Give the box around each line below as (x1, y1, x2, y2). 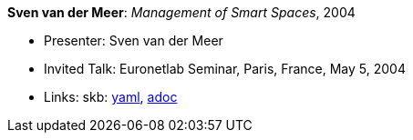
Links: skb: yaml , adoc (44, 89, 178, 105)
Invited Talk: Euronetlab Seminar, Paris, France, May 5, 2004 (44, 61, 406, 76)
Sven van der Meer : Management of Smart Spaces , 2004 (7, 5, 356, 20)
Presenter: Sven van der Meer (44, 33, 223, 48)
